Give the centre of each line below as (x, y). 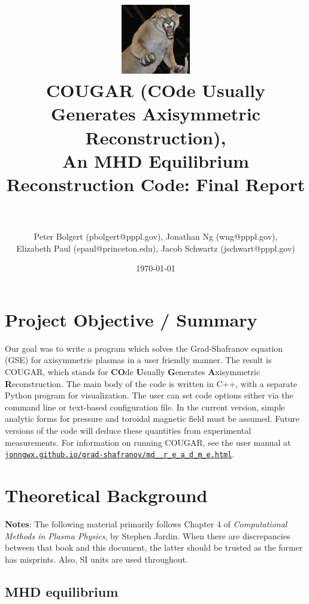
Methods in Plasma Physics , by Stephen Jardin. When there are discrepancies (148, 535)
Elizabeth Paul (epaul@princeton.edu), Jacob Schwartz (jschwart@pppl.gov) (156, 248)
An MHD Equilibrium (156, 160)
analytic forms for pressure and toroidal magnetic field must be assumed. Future (152, 419)
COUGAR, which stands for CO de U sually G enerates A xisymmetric (133, 372)
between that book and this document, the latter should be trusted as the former (154, 547)
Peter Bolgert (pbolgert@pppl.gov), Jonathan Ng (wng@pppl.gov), (156, 236)
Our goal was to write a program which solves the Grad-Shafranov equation (144, 348)
